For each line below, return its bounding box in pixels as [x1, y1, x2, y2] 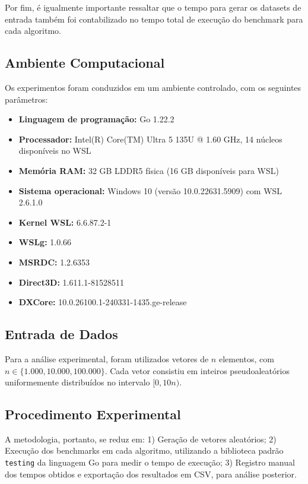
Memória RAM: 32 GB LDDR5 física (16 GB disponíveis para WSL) [18, 164, 279, 176]
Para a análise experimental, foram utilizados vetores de [5, 352, 209, 365]
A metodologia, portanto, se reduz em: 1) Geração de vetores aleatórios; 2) [5, 432, 277, 445]
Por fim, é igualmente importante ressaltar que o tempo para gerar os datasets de [5, 1, 301, 13]
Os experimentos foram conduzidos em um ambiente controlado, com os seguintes [5, 81, 301, 93]
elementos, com [218, 352, 274, 365]
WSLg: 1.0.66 [18, 236, 72, 248]
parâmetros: [5, 93, 48, 105]
